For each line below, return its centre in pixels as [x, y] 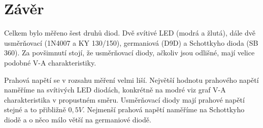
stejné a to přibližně [35, 109]
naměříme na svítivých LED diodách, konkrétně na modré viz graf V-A [115, 90]
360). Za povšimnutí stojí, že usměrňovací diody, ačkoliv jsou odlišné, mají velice [129, 53]
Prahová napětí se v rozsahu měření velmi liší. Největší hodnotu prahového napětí [131, 79]
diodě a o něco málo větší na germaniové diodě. [78, 119]
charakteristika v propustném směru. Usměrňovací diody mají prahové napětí [124, 99]
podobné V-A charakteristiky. [50, 62]
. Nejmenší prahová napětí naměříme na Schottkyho [163, 109]
